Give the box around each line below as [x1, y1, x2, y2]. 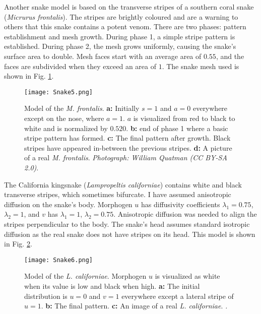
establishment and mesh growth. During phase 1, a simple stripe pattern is [4, 31, 235, 41]
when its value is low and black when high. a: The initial [24, 280, 200, 291]
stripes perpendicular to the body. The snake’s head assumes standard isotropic [4, 218, 250, 229]
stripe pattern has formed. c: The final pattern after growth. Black [24, 133, 231, 143]
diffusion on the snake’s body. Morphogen [4, 199, 133, 209]
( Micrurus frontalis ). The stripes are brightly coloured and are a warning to [4, 11, 238, 22]
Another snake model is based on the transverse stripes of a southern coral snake [4, 2, 254, 12]
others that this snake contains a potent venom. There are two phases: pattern [4, 21, 246, 32]
